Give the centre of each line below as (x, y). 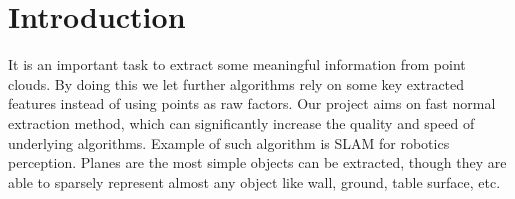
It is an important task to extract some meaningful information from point (237, 64)
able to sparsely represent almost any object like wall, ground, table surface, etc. (254, 181)
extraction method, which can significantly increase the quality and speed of (241, 122)
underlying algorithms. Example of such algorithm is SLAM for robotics (229, 142)
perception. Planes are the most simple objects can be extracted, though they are (257, 162)
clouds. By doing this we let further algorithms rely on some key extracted (236, 83)
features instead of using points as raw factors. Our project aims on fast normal (252, 103)
